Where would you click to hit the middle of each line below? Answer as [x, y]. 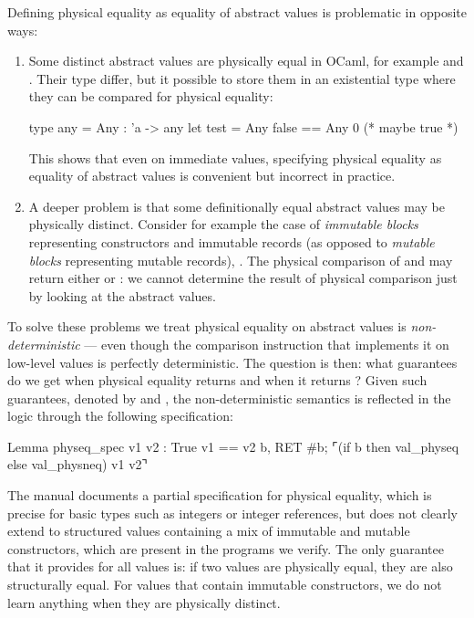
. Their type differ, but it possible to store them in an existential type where [242, 78]
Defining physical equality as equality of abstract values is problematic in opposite [237, 12]
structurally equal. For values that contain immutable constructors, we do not [225, 585]
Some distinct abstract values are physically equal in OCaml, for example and [246, 61]
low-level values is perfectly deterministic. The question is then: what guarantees [232, 362]
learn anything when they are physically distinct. [144, 602]
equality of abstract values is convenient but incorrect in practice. [212, 176]
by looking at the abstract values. [122, 295]
